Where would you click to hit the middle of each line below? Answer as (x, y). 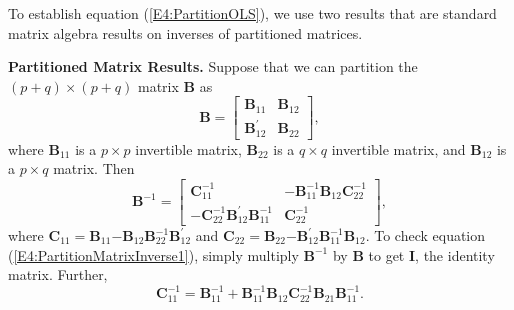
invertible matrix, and (398, 148)
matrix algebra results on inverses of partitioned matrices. (185, 32)
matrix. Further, (58, 274)
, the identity (455, 254)
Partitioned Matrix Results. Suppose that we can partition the (213, 66)
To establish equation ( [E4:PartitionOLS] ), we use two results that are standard (252, 13)
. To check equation (425, 235)
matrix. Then (94, 168)
